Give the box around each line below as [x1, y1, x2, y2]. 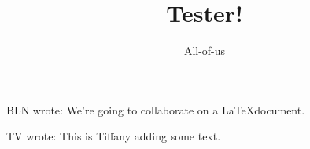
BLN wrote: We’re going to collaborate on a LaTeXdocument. [6, 101, 305, 118]
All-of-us [183, 42, 226, 59]
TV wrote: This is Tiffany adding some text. [6, 128, 221, 144]
